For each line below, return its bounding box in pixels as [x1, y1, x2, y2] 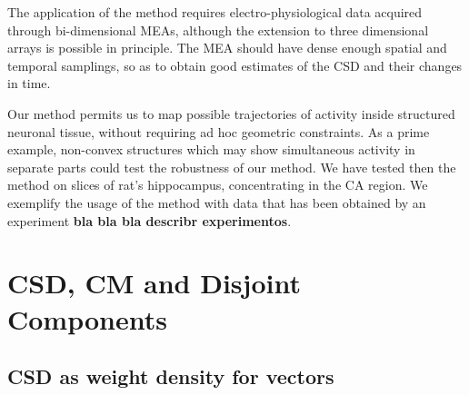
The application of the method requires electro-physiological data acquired [7, 3, 423, 21]
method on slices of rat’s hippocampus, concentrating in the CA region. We [7, 175, 428, 194]
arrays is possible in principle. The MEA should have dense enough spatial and [7, 38, 447, 57]
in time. [7, 74, 51, 93]
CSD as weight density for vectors [7, 362, 334, 390]
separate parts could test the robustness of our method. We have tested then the [7, 157, 456, 176]
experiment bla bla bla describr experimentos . [7, 211, 292, 230]
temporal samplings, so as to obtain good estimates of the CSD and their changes [7, 55, 463, 74]
